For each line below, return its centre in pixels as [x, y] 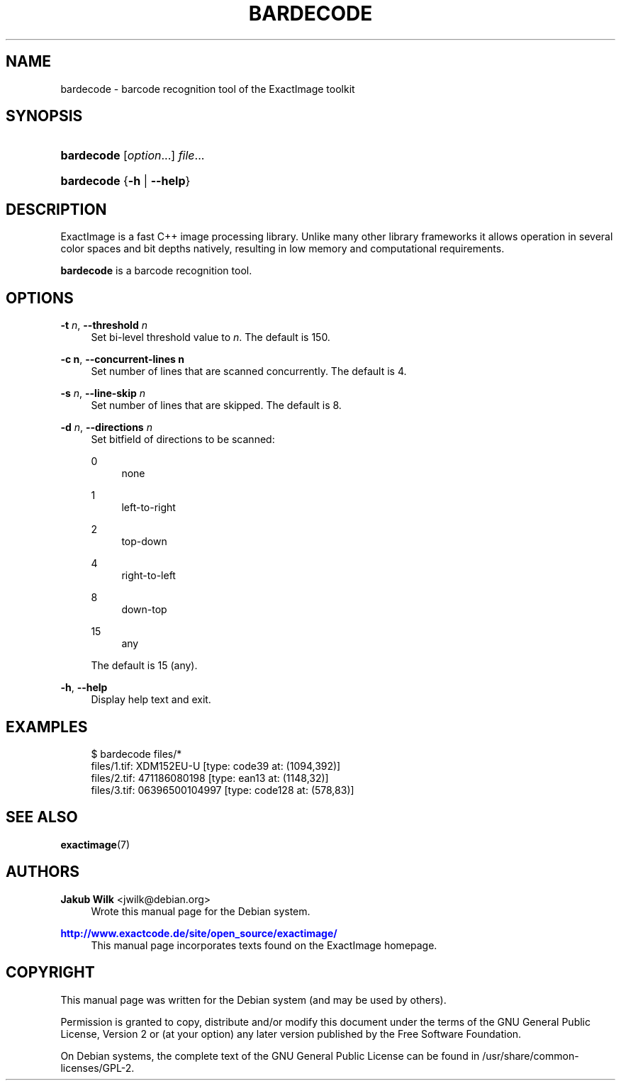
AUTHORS [43, 872]
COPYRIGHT [50, 973]
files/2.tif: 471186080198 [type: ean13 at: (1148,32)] [210, 778]
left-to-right [149, 508]
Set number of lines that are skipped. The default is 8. [216, 405]
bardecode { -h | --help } [125, 181]
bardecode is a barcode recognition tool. [156, 271]
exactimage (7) [95, 844]
